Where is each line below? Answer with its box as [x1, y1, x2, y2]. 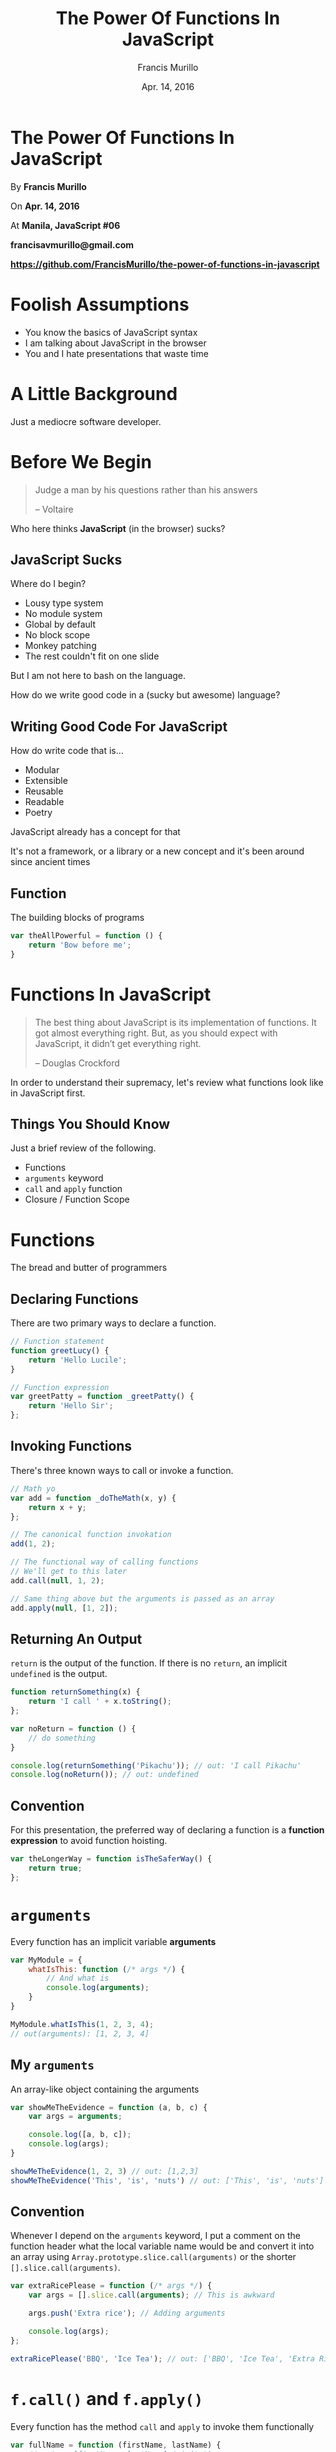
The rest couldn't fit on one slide [24, 650, 160, 662]
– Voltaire [34, 503, 74, 515]
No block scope [24, 629, 91, 641]
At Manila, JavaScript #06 [10, 219, 121, 231]
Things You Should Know [10, 1115, 171, 1132]
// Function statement [10, 1337, 105, 1347]
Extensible [24, 775, 68, 787]
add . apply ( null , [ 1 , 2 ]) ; [10, 1603, 118, 1613]
